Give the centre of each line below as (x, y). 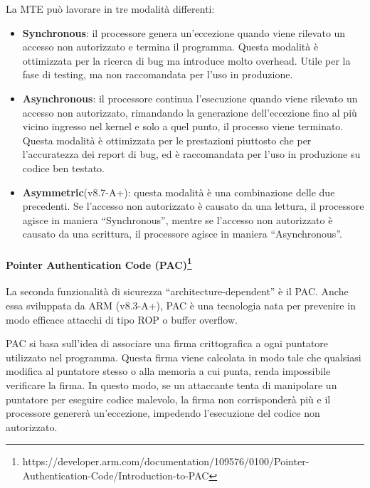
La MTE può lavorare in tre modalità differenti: (110, 9)
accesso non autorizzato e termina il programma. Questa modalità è (170, 47)
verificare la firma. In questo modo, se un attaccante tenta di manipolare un (171, 384)
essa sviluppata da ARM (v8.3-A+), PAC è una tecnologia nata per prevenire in (181, 305)
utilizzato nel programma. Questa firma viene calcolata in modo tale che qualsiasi (184, 357)
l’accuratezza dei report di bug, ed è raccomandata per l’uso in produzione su (191, 154)
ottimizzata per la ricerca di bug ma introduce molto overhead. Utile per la (186, 60)
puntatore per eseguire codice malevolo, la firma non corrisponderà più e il (168, 399)
